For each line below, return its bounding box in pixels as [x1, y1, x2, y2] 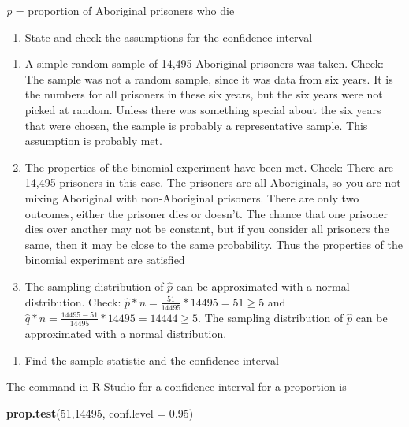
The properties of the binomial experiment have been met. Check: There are [24, 158, 394, 175]
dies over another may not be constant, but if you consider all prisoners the [24, 221, 389, 237]
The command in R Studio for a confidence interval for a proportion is [6, 378, 347, 395]
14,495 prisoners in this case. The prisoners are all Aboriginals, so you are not [24, 174, 401, 191]
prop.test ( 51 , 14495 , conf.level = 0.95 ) [6, 404, 194, 421]
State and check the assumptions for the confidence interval [24, 28, 313, 45]
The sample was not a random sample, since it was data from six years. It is [24, 70, 393, 87]
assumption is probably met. [24, 132, 162, 149]
